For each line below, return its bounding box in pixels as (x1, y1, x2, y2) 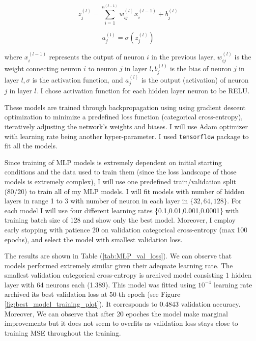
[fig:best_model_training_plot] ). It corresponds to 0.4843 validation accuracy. (4, 299, 241, 309)
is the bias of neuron (170, 63, 232, 73)
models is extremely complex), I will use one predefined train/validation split (4, 176, 236, 186)
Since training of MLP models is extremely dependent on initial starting (4, 157, 222, 167)
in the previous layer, (151, 52, 215, 62)
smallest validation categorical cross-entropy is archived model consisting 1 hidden (4, 270, 252, 280)
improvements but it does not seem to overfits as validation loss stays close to (4, 318, 238, 328)
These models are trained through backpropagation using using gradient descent (4, 102, 246, 112)
